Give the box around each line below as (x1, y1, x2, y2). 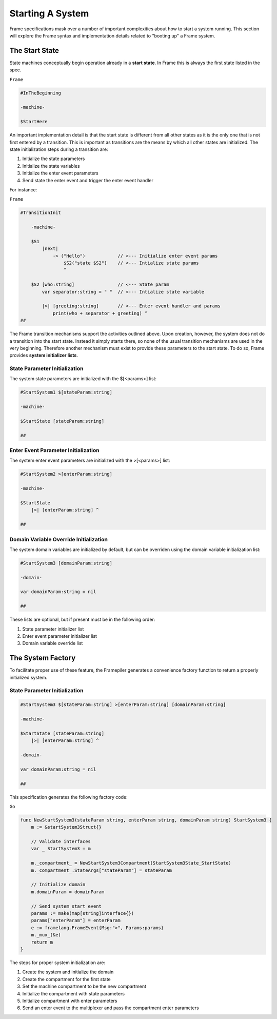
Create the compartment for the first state (22, 976, 111, 982)
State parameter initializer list (22, 626, 84, 632)
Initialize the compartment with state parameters (22, 990, 125, 996)
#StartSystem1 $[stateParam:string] (20, 389, 113, 395)
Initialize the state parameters (22, 155, 85, 162)
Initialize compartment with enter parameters (22, 997, 117, 1004)
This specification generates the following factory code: (9, 794, 128, 800)
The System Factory (9, 654, 76, 662)
